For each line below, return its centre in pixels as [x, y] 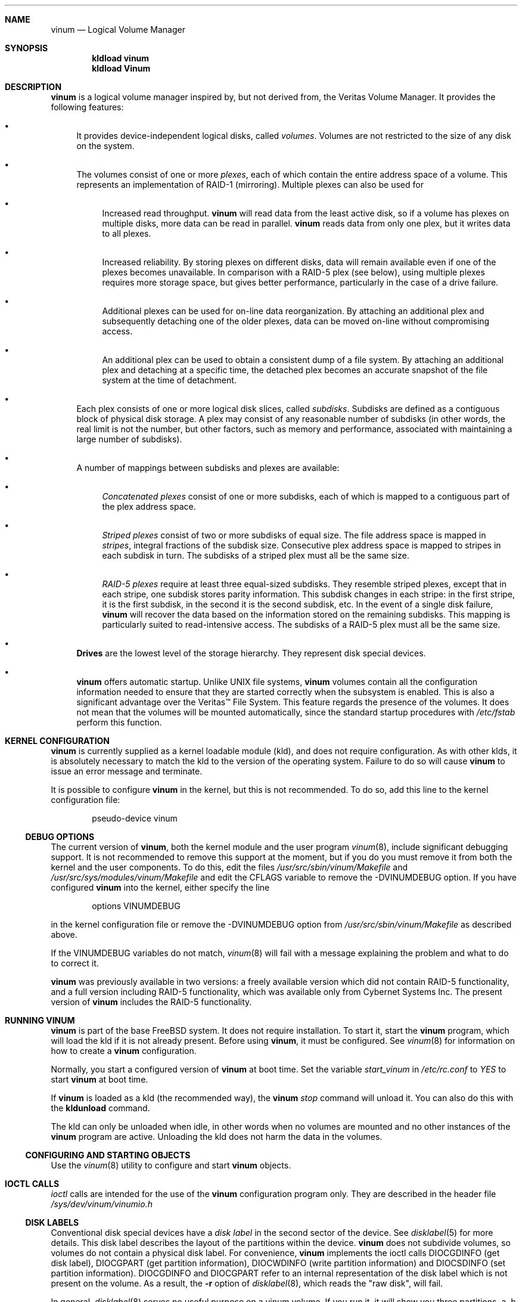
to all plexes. [127, 233]
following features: [87, 107]
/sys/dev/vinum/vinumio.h [102, 1204]
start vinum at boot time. [100, 1079]
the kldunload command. [100, 1108]
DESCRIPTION [33, 87]
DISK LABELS [52, 1222]
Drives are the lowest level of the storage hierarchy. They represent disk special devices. [251, 653]
